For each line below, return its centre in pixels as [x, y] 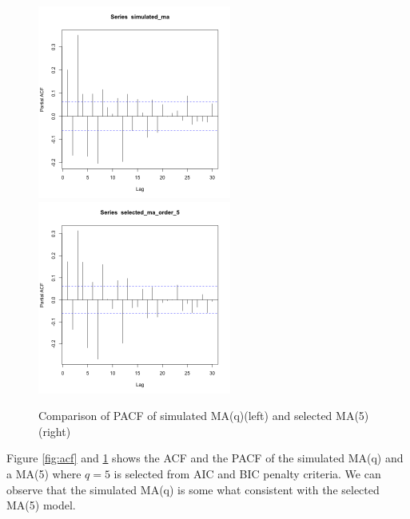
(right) [55, 431]
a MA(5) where [44, 473]
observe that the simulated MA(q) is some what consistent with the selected [193, 489]
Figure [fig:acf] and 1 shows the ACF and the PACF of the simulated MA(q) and [205, 458]
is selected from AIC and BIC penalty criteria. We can [247, 473]
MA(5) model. [41, 505]
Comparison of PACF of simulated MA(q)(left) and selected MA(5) [204, 416]
